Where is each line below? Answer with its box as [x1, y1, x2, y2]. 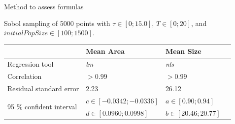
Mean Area [86, 46, 125, 56]
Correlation [7, 71, 42, 81]
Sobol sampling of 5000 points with [4, 18, 110, 28]
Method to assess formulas [4, 1, 84, 11]
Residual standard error [7, 83, 79, 93]
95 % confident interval [7, 101, 77, 112]
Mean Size [165, 46, 201, 56]
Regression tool [7, 59, 54, 69]
